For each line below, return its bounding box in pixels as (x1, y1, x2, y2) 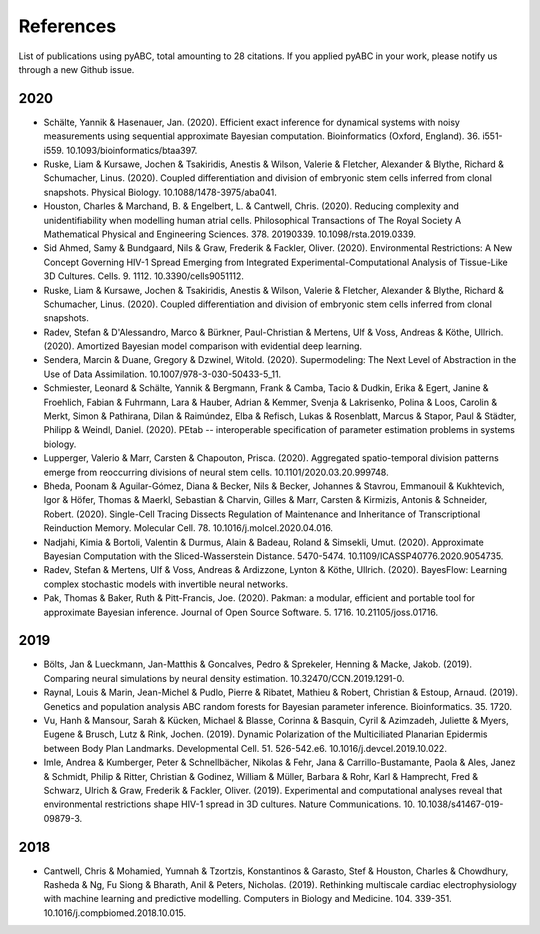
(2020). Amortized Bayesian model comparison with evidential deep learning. (43, 340, 363, 352)
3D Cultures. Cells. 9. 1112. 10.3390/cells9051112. (43, 270, 245, 282)
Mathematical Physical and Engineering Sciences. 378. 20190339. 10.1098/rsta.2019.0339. (43, 228, 417, 240)
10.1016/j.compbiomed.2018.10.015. (43, 906, 187, 919)
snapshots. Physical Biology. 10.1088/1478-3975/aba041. (43, 186, 277, 198)
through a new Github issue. (18, 63, 135, 75)
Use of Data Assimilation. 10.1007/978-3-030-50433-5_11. (43, 368, 282, 380)
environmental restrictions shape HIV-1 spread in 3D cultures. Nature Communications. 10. (43, 798, 415, 810)
